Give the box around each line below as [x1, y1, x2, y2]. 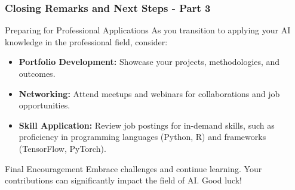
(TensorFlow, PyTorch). [19, 142, 106, 154]
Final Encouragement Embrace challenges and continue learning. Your [5, 162, 262, 175]
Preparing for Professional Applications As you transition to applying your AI [5, 24, 291, 36]
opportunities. [19, 99, 70, 111]
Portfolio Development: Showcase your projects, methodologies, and [19, 55, 280, 68]
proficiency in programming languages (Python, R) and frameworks [19, 130, 266, 143]
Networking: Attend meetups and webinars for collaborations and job [19, 87, 280, 99]
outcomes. [19, 67, 56, 79]
